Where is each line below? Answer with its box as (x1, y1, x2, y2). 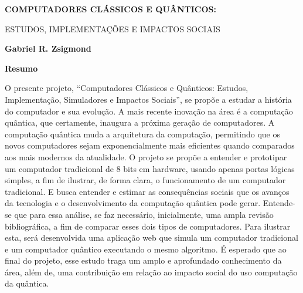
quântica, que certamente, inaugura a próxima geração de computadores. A (5, 116, 275, 129)
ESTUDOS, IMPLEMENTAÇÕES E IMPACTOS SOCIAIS (5, 22, 220, 35)
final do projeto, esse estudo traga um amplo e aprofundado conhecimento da (5, 254, 282, 267)
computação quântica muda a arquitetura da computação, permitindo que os (5, 127, 280, 140)
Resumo (5, 62, 38, 74)
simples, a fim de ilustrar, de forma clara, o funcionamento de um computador (5, 174, 286, 186)
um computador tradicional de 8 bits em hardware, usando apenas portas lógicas (5, 162, 295, 174)
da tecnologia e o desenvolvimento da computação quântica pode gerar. (5, 197, 261, 209)
